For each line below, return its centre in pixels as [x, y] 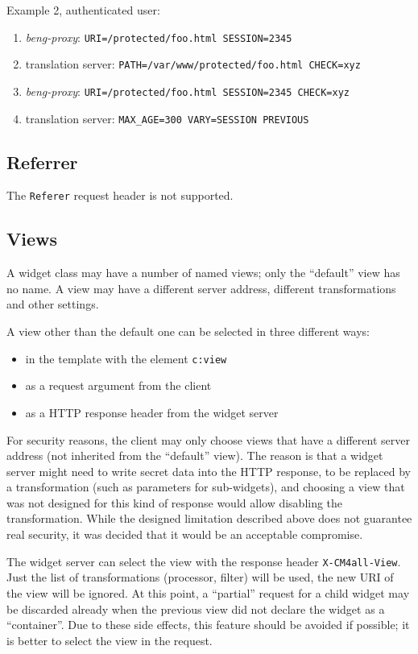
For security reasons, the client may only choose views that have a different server [208, 439]
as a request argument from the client [118, 385]
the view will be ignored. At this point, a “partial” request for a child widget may [208, 592]
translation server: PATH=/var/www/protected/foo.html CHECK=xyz [193, 64]
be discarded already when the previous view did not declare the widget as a [196, 608]
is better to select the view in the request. [110, 640]
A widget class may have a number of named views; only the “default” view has [203, 273]
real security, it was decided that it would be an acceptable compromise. [185, 534]
